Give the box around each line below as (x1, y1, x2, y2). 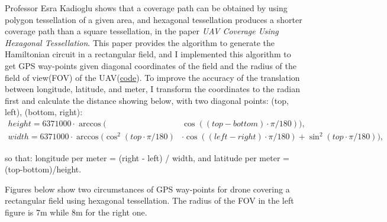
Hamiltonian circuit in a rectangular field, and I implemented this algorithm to (5, 48, 291, 60)
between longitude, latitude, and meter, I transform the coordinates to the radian (5, 83, 300, 95)
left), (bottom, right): (5, 106, 83, 118)
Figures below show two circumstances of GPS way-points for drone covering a (5, 182, 290, 195)
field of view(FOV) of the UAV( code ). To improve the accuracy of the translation (5, 71, 300, 83)
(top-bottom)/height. (5, 163, 82, 175)
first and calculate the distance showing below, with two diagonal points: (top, (5, 94, 289, 106)
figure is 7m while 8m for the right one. (5, 205, 147, 218)
